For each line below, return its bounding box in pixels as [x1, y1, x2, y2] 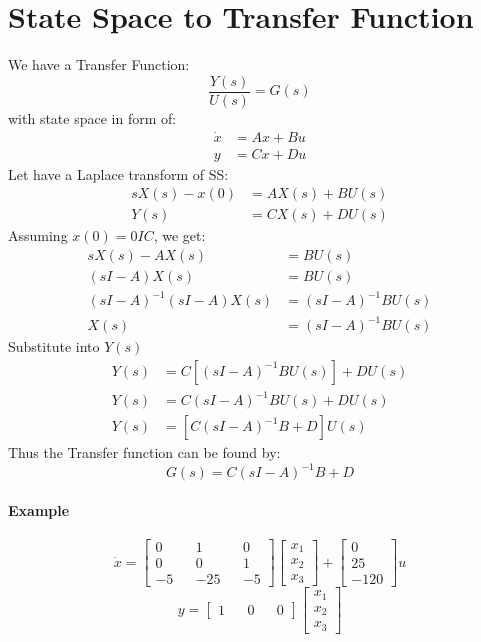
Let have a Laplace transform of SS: [8, 163, 229, 184]
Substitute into [8, 336, 100, 357]
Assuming [8, 225, 68, 246]
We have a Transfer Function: [8, 54, 190, 75]
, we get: [153, 225, 206, 246]
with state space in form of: [8, 107, 177, 128]
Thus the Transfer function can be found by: [8, 442, 281, 463]
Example [8, 499, 70, 520]
